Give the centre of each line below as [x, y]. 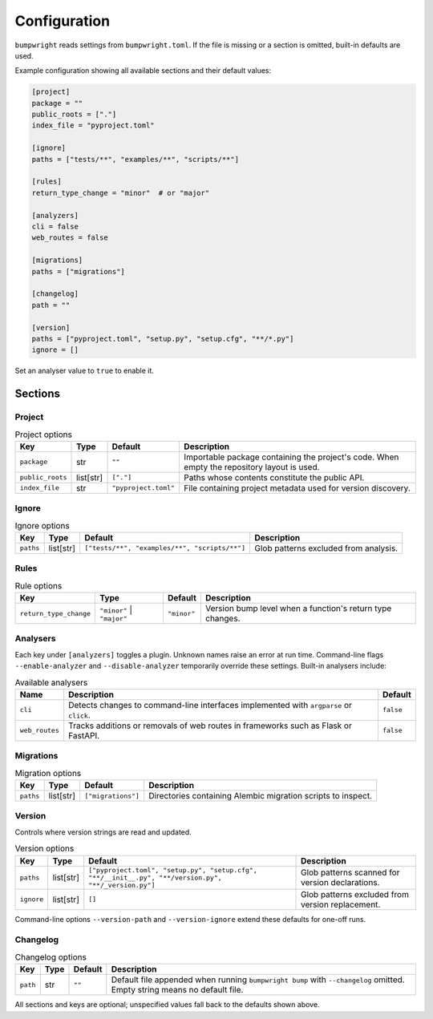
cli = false [55, 226]
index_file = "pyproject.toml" [93, 125]
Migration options [48, 773]
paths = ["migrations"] [79, 271]
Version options [45, 848]
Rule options [38, 585]
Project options [43, 435]
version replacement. [341, 904]
